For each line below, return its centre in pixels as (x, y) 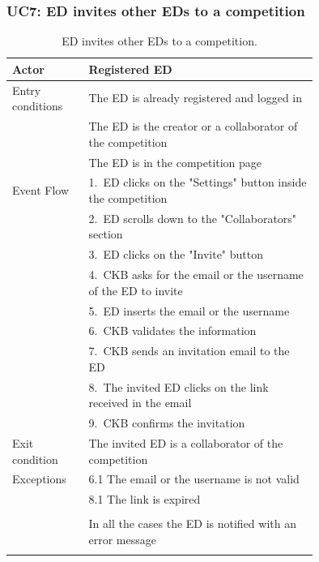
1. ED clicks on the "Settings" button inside (198, 182)
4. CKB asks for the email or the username (196, 275)
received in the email (140, 403)
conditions (38, 106)
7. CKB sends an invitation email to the (189, 351)
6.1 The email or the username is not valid (194, 479)
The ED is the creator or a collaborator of (193, 126)
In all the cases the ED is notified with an (192, 523)
